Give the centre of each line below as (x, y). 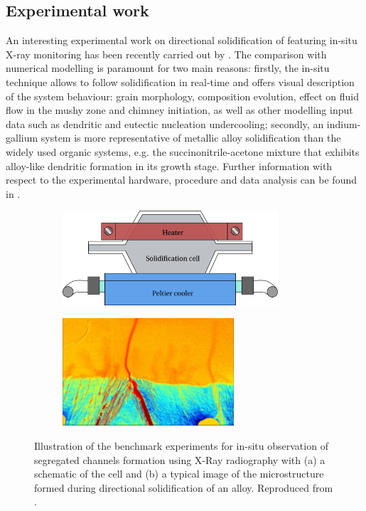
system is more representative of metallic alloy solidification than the (191, 138)
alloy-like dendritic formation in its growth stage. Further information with (169, 165)
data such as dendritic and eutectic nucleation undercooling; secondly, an (165, 123)
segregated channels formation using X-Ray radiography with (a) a (180, 459)
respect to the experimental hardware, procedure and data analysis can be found (181, 180)
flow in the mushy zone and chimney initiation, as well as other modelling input (179, 110)
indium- (344, 123)
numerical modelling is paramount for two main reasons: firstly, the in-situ (168, 68)
